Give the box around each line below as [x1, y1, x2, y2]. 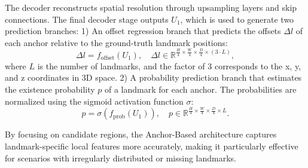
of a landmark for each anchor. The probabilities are [105, 83, 297, 95]
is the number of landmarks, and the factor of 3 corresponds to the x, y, [37, 59, 301, 72]
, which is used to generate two [180, 13, 294, 25]
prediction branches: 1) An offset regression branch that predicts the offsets [5, 25, 281, 37]
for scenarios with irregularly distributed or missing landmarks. [5, 151, 236, 164]
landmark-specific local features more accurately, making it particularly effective [5, 140, 298, 152]
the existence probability [5, 83, 95, 95]
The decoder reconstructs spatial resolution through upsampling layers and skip [5, 1, 297, 13]
